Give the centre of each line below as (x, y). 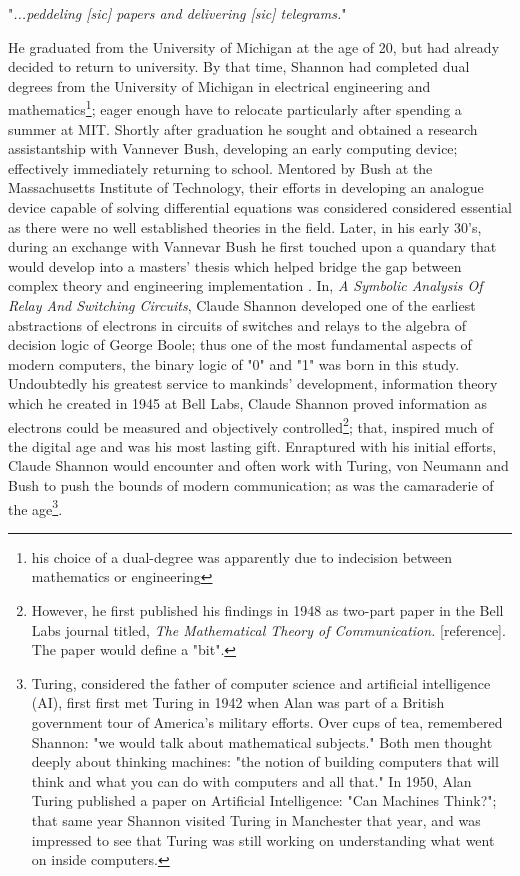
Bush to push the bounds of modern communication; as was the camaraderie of (251, 484)
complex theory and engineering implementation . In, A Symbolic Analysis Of (245, 285)
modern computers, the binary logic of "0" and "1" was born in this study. (234, 363)
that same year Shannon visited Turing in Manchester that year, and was (256, 819)
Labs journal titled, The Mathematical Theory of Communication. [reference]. (268, 629)
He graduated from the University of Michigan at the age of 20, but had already (254, 46)
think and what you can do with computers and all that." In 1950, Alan (251, 780)
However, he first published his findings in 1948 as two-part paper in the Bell (267, 610)
